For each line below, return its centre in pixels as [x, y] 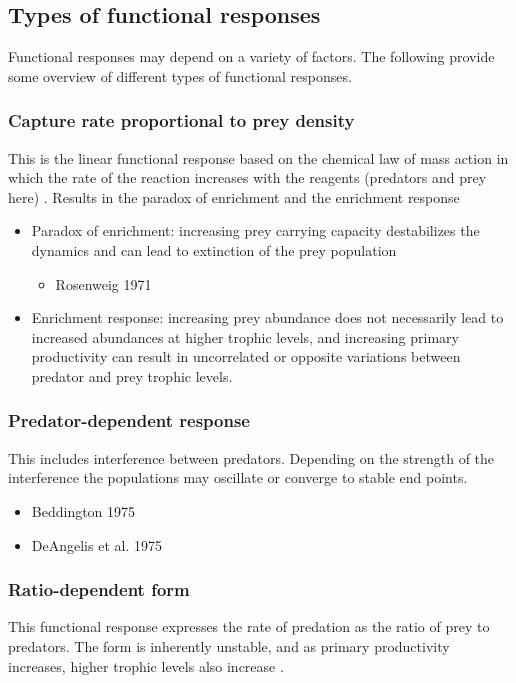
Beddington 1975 [83, 510]
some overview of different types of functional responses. [180, 75]
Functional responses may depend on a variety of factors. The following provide [251, 56]
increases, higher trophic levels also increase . [146, 665]
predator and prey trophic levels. [132, 375]
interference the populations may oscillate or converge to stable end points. [238, 477]
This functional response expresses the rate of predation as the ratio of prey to [249, 626]
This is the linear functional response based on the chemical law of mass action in [258, 157]
